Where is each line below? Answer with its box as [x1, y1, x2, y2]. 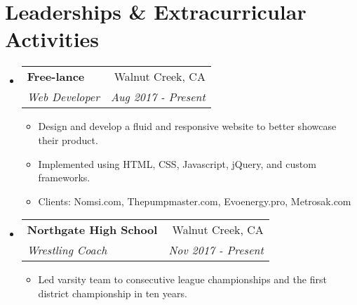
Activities [5, 25, 100, 53]
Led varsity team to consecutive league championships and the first [38, 272, 327, 287]
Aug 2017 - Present [110, 89, 206, 105]
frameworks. [38, 170, 90, 185]
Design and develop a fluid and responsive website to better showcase [38, 119, 337, 134]
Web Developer [27, 89, 100, 105]
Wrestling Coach [27, 242, 107, 259]
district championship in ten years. [38, 285, 187, 300]
